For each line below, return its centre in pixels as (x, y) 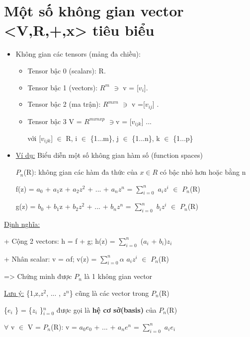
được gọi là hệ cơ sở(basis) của (106, 309)
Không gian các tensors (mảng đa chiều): (78, 54)
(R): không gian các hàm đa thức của (81, 172)
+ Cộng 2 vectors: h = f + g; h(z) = (60, 240)
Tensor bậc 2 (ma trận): (64, 104)
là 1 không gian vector (118, 276)
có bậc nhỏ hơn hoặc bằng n (203, 172)
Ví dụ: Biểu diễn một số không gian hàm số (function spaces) (109, 155)
